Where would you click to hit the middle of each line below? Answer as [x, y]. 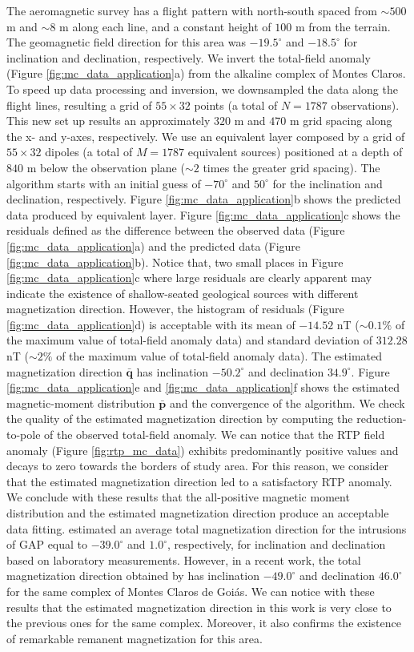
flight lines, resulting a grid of [79, 105]
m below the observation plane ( [106, 167]
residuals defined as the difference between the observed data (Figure [176, 230]
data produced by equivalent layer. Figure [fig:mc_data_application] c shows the [203, 214]
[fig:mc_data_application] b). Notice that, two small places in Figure [175, 262]
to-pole [24, 435]
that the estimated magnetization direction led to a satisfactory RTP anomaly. [199, 481]
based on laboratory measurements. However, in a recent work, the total [184, 559]
